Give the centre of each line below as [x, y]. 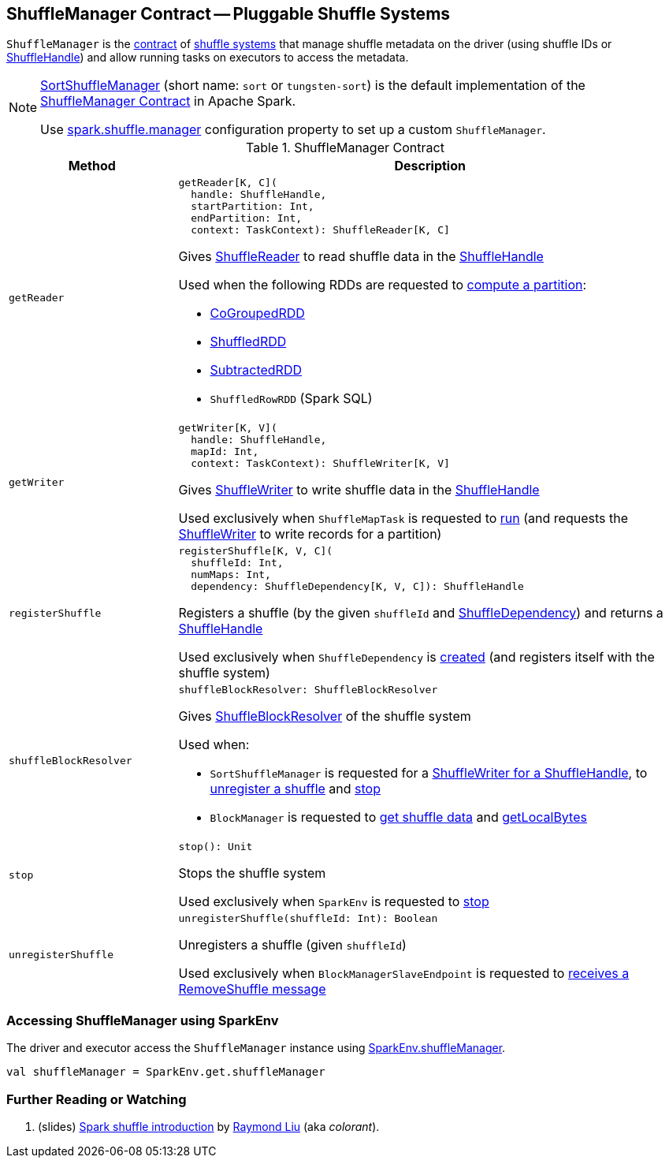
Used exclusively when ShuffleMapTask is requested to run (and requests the [403, 519]
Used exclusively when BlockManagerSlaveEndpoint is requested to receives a [404, 974]
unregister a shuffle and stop [295, 789]
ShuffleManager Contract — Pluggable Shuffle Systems [229, 14]
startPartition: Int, [253, 207]
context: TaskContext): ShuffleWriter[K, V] [320, 464]
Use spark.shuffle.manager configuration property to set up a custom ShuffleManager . [293, 130]
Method [92, 166]
